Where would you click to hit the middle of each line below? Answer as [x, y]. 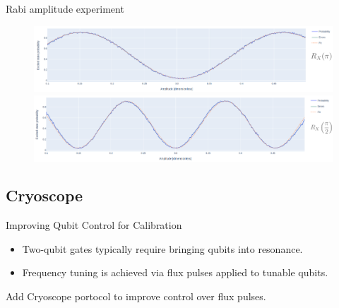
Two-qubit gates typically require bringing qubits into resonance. [162, 248]
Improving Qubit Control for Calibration [94, 225]
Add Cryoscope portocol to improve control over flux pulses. [136, 296]
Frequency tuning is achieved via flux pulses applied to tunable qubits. [175, 272]
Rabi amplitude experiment [65, 8]
